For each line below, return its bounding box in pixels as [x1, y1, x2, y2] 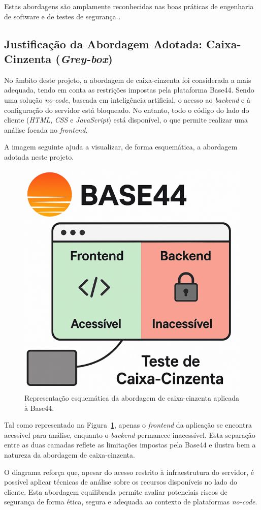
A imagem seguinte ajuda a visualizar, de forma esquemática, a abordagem [4, 141, 238, 152]
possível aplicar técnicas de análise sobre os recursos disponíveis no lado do [4, 476, 238, 487]
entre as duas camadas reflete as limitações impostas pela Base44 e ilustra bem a [4, 439, 256, 450]
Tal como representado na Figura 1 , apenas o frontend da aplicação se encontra [4, 419, 252, 430]
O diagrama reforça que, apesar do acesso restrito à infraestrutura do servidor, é [4, 466, 254, 477]
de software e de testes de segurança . [4, 11, 121, 21]
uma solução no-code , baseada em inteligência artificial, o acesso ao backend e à [4, 94, 250, 105]
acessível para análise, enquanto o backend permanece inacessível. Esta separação [4, 429, 255, 440]
